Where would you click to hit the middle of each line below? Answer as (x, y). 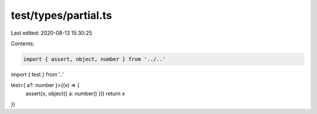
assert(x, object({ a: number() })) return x (75, 93)
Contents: (23, 43)
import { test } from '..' (37, 74)
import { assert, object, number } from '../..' (95, 59)
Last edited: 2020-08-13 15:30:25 (51, 33)
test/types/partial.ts (61, 15)
